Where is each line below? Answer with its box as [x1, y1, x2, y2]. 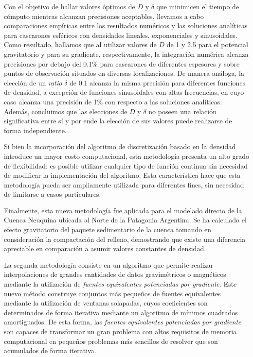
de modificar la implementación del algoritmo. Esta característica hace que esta [4, 170, 241, 180]
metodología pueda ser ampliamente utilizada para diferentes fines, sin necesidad [4, 179, 244, 189]
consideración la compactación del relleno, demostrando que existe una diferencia [4, 234, 246, 244]
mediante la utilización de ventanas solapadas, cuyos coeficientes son [4, 298, 208, 308]
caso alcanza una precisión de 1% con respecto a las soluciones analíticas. [4, 96, 222, 106]
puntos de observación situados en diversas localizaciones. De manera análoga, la [4, 68, 244, 78]
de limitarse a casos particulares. [4, 189, 101, 199]
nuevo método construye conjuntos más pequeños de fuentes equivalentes [4, 288, 221, 298]
